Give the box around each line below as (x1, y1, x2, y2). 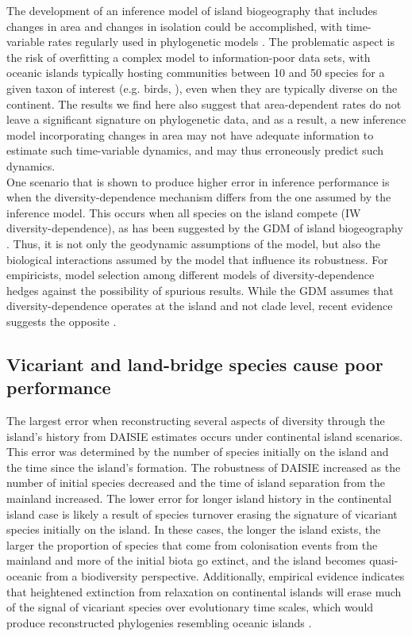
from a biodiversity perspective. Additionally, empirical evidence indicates (45, 568, 405, 584)
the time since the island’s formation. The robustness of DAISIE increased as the (6, 458, 401, 475)
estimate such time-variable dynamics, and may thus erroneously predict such (6, 142, 384, 159)
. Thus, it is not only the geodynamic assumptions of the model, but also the (6, 235, 381, 251)
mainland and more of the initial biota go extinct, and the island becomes (6, 552, 366, 569)
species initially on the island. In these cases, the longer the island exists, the (6, 521, 381, 538)
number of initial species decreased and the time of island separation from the (6, 474, 385, 491)
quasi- (369, 552, 399, 569)
